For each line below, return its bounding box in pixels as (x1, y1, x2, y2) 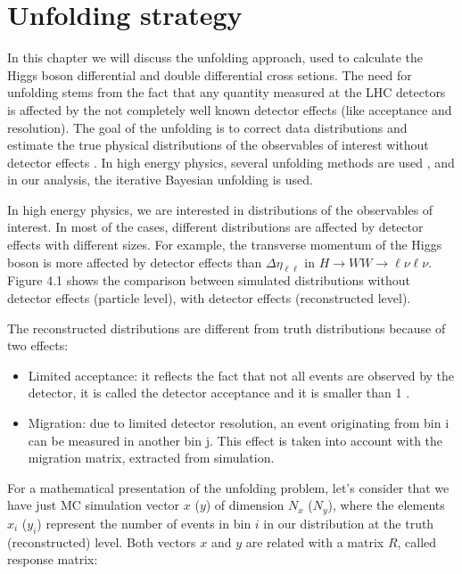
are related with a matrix (245, 532, 384, 551)
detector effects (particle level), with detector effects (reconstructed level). (7, 289, 411, 307)
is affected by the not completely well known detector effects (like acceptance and (7, 100, 452, 119)
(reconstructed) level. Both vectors (7, 532, 196, 551)
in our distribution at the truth (263, 513, 434, 532)
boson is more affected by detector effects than (7, 252, 262, 271)
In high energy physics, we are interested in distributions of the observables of (7, 200, 433, 218)
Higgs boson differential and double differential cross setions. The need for (7, 65, 412, 84)
